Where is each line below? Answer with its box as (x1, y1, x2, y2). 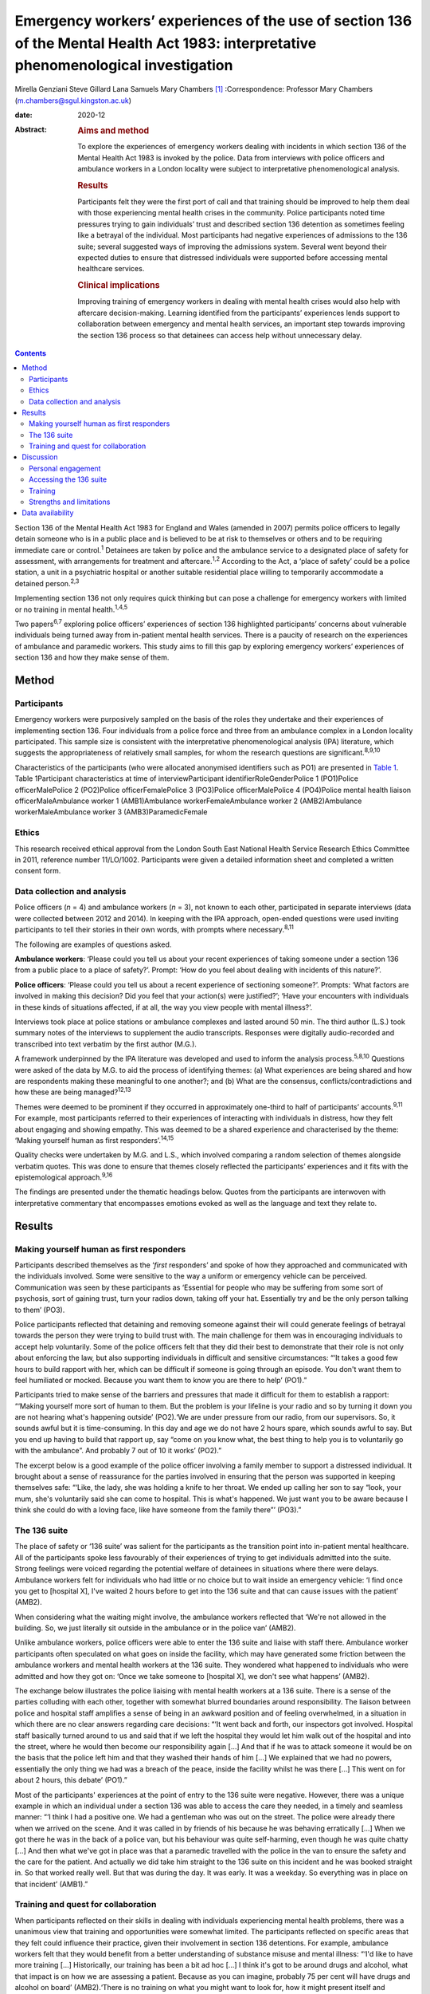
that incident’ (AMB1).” (14, 1879, 88, 1889)
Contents (14, 348, 47, 358)
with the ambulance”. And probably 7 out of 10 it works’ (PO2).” (14, 1446, 222, 1456)
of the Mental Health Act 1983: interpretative (14, 34, 317, 52)
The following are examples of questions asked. (14, 940, 172, 949)
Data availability (21, 508, 74, 518)
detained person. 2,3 (14, 577, 80, 588)
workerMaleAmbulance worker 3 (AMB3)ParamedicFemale (14, 807, 208, 817)
